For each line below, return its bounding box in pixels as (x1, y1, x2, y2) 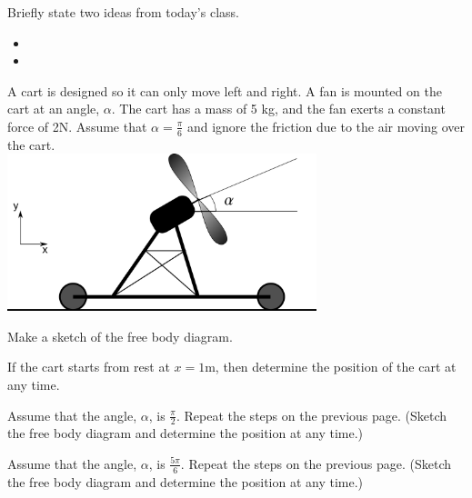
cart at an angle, (7, 99, 100, 118)
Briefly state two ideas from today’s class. (7, 3, 239, 21)
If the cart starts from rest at (7, 357, 170, 376)
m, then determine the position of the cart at (205, 357, 457, 376)
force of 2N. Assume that (7, 116, 147, 135)
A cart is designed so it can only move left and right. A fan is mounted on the (7, 81, 442, 100)
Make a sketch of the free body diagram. (7, 326, 233, 345)
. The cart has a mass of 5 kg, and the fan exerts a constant (111, 99, 446, 118)
